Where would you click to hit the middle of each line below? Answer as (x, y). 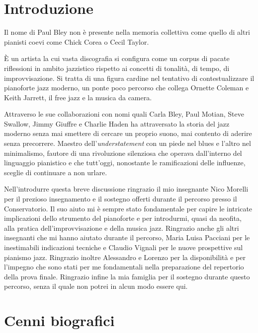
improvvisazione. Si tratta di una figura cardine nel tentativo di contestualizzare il (129, 78)
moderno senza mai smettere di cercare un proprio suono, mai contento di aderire (128, 133)
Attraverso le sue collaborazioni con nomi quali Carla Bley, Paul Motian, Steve (124, 114)
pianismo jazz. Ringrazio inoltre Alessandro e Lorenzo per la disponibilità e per (125, 257)
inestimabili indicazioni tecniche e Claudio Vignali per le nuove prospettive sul (124, 247)
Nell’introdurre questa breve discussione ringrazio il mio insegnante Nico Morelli (126, 189)
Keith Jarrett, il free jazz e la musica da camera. (78, 97)
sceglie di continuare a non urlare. (56, 172)
